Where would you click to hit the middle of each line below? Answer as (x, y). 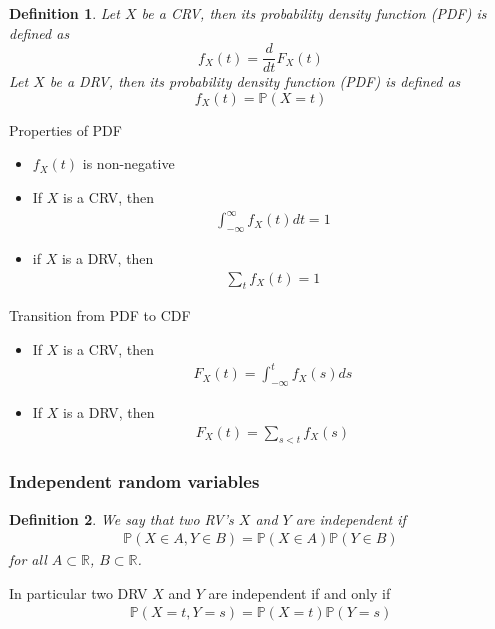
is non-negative (128, 163)
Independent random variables (134, 481)
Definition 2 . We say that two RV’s (121, 518)
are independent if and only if (299, 592)
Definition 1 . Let (64, 13)
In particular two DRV (78, 592)
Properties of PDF (65, 129)
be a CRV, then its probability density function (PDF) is (314, 13)
